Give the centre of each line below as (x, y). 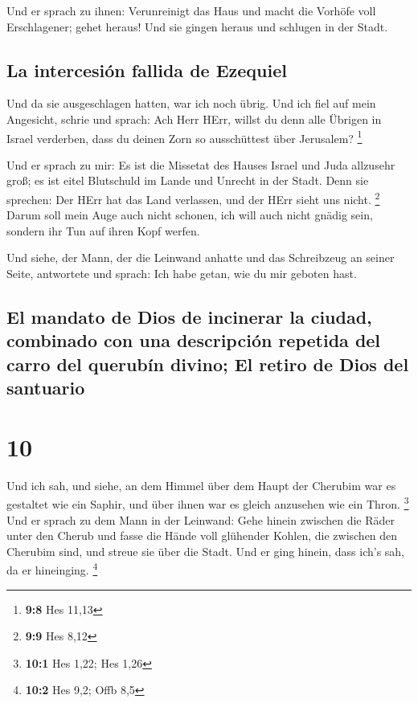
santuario (46, 388)
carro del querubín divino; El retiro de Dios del (208, 364)
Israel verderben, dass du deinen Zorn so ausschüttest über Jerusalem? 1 (184, 137)
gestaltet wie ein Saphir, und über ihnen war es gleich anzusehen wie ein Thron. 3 (208, 503)
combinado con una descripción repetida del (194, 340)
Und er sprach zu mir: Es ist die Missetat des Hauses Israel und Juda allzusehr (201, 164)
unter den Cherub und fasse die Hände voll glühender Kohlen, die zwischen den (202, 535)
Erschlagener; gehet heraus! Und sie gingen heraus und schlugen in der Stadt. (197, 26)
